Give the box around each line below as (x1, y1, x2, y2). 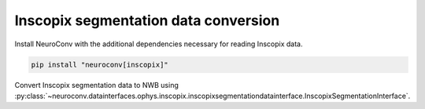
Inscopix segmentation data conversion (14, 12, 280, 29)
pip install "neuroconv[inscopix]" (31, 60, 168, 69)
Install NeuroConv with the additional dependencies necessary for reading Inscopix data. (14, 39, 303, 49)
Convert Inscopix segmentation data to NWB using (14, 80, 179, 89)
